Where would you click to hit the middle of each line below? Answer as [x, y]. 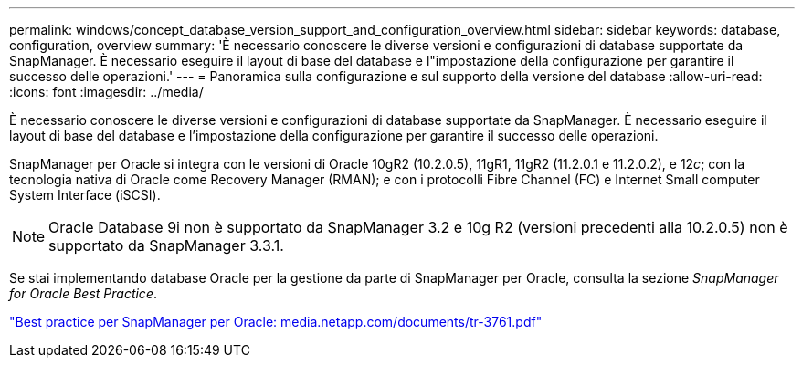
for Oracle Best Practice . [83, 293]
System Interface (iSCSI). [85, 195]
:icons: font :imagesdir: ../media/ [106, 92]
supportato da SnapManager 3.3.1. [166, 245]
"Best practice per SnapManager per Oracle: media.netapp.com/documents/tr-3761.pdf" [276, 322]
